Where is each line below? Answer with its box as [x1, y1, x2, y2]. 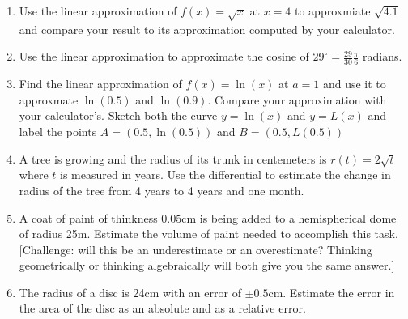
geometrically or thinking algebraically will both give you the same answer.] [19, 257, 395, 274]
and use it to [322, 75, 386, 92]
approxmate [19, 91, 79, 108]
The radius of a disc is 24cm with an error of [19, 283, 241, 300]
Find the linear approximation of [19, 75, 182, 92]
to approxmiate [295, 2, 371, 19]
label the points [19, 122, 97, 139]
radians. [363, 48, 402, 65]
